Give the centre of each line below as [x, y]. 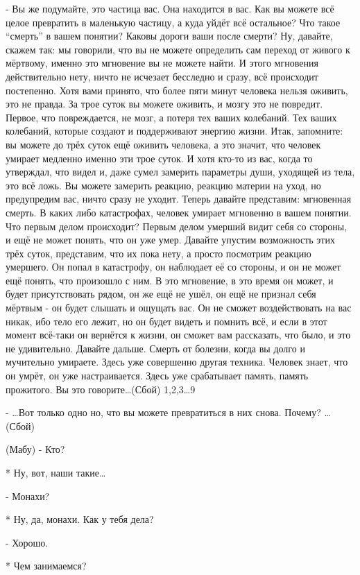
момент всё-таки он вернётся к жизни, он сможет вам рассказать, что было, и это [178, 335]
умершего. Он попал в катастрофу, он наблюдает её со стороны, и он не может [173, 267]
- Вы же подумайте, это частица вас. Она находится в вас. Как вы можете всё [170, 8]
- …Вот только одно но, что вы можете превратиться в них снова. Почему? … [168, 412]
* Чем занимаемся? [46, 566]
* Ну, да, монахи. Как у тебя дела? [80, 519]
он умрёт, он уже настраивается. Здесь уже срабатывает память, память [157, 376]
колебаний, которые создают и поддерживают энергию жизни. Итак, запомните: [174, 131]
